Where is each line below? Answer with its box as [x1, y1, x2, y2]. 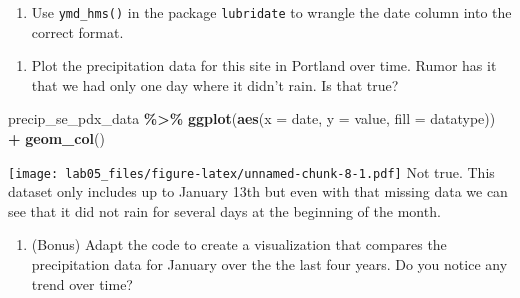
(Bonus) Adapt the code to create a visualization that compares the [31, 234, 447, 255]
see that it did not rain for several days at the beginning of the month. [8, 200, 441, 221]
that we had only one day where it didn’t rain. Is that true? [31, 74, 399, 95]
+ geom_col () [8, 128, 105, 149]
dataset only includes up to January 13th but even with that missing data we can [8, 181, 508, 202]
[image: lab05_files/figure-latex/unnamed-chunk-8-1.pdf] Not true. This [8, 161, 495, 182]
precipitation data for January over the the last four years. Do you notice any [31, 254, 508, 275]
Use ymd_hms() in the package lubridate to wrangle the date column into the [31, 2, 512, 22]
